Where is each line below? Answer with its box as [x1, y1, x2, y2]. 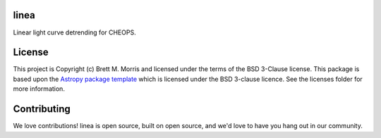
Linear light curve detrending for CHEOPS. [13, 28, 137, 37]
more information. [13, 84, 65, 93]
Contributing [13, 103, 71, 115]
